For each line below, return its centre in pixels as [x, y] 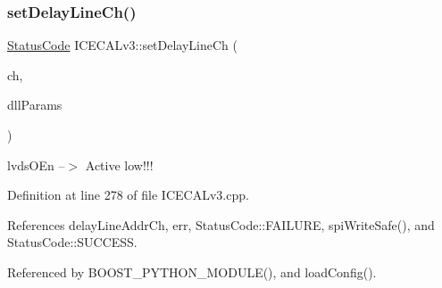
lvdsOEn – [36, 165]
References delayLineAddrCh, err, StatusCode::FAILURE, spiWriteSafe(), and [221, 224]
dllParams [35, 105]
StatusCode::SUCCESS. [72, 242]
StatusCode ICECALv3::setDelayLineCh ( [122, 45]
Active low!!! [119, 165]
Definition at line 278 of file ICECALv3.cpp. [128, 195]
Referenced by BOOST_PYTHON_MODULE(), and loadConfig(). [192, 272]
